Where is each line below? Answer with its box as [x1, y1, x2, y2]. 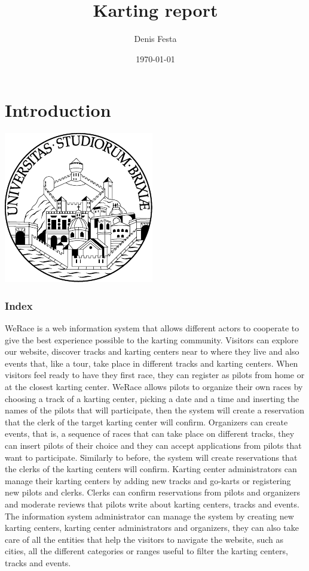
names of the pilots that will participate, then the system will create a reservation [5, 404, 305, 416]
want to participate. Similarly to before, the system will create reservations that [5, 451, 298, 463]
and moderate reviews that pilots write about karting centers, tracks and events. [5, 497, 299, 510]
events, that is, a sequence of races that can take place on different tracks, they [5, 427, 295, 440]
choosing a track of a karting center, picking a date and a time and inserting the [5, 392, 299, 404]
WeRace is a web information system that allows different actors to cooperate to [5, 322, 299, 334]
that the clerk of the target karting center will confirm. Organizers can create [5, 415, 288, 428]
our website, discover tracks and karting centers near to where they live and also [5, 345, 299, 358]
